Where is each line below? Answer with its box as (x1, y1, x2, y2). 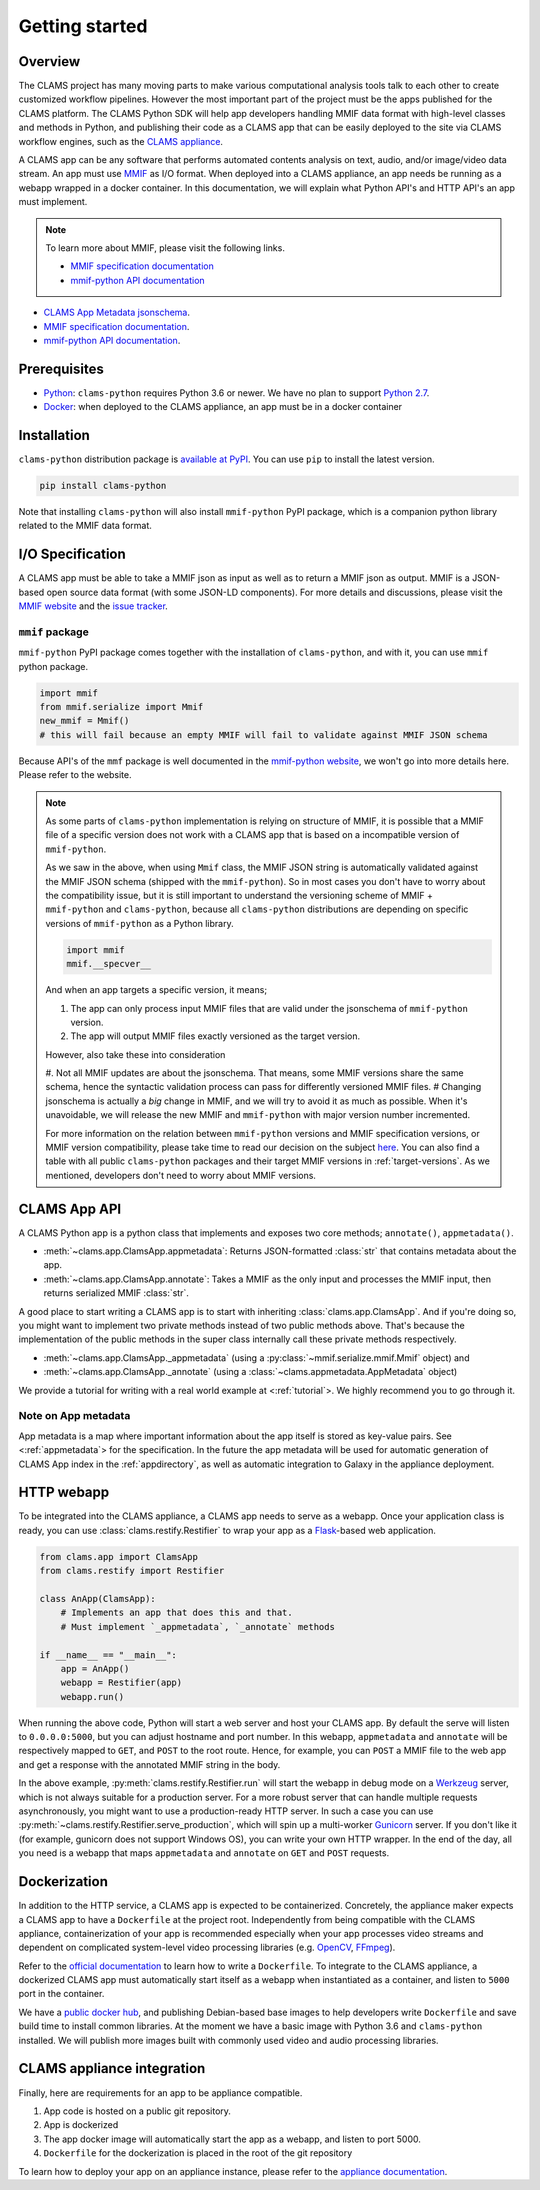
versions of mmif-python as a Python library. (45, 917, 234, 929)
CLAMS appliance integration (18, 2060, 206, 2077)
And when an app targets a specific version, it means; (45, 984, 268, 996)
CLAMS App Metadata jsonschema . (43, 306, 190, 319)
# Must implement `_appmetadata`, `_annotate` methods (60, 1621, 335, 1632)
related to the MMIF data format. (18, 520, 152, 532)
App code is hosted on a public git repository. (43, 2105, 232, 2117)
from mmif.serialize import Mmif (39, 701, 204, 713)
